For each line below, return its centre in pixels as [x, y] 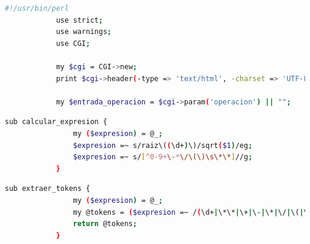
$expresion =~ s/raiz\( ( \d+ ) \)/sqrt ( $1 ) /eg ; [163, 145]
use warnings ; [83, 32]
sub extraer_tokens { [48, 189]
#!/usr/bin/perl [37, 8]
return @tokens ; [105, 224]
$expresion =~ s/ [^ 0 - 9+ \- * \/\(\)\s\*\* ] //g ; [163, 157]
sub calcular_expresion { [56, 122]
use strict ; [79, 20]
